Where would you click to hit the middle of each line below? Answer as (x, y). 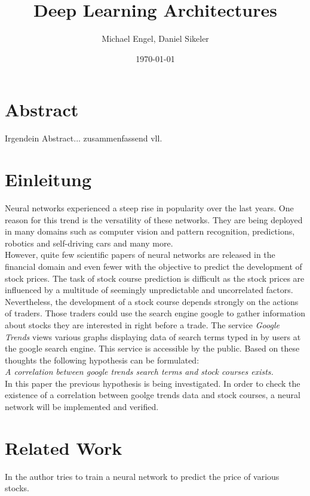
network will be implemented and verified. (82, 407)
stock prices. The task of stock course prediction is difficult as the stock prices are (155, 278)
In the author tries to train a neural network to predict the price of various (142, 476)
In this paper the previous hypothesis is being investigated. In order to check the (153, 383)
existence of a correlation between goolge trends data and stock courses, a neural (153, 395)
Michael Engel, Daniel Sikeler (155, 38)
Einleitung (48, 179)
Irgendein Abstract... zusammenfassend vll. (84, 138)
